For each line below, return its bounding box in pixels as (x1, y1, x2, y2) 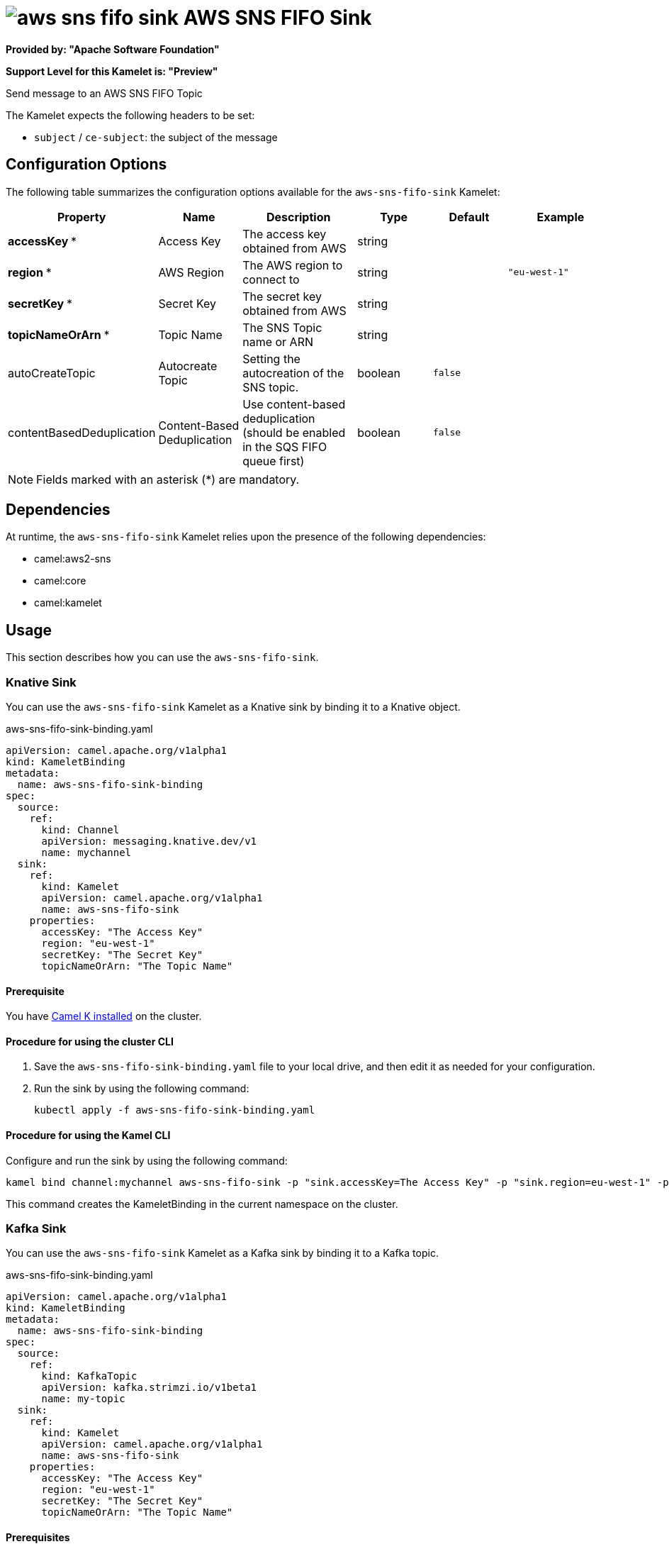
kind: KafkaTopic (41, 1370, 137, 1382)
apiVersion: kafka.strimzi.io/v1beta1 (41, 1382, 257, 1394)
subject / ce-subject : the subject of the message (34, 131, 278, 143)
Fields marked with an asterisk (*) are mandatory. (36, 472, 300, 487)
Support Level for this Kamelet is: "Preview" (6, 65, 218, 77)
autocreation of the (242, 365, 344, 380)
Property (57, 209, 106, 224)
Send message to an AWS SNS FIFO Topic (6, 87, 203, 99)
